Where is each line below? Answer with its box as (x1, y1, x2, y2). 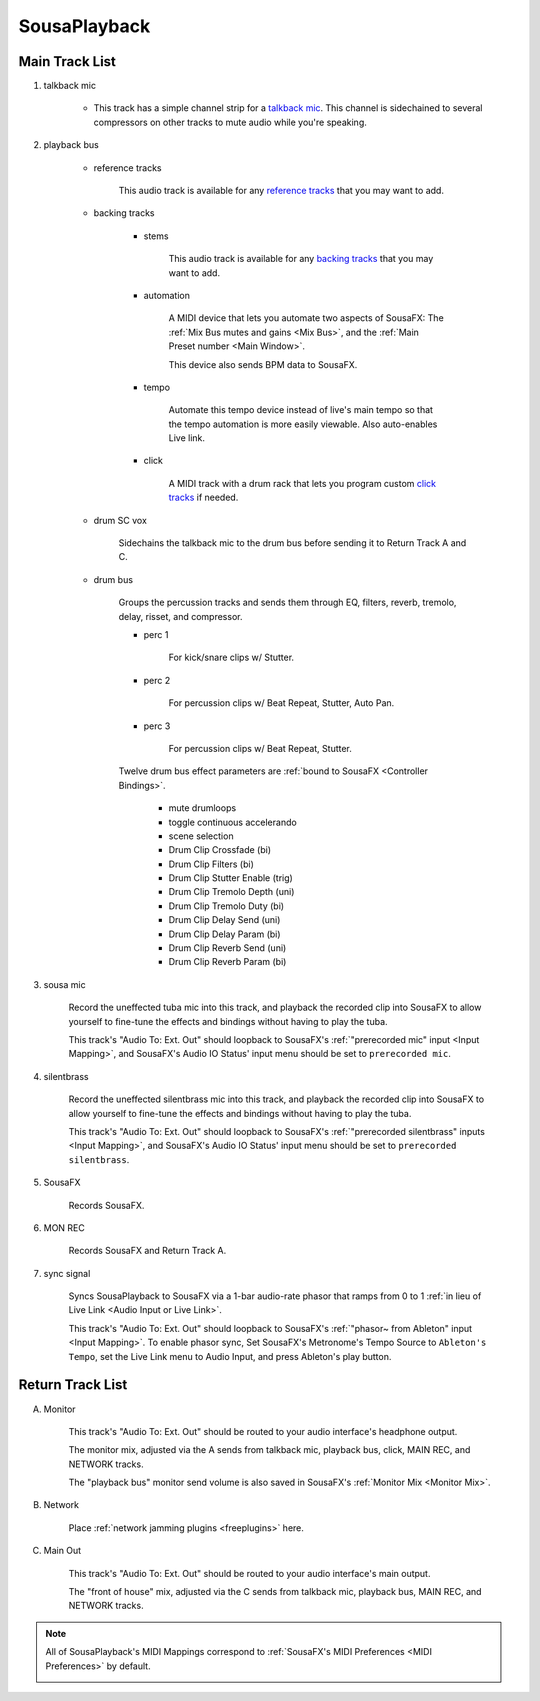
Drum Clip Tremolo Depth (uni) (168, 886, 295, 898)
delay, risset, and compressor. (118, 610, 243, 622)
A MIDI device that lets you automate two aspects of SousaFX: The (168, 312, 444, 324)
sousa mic (43, 978, 86, 990)
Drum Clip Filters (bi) (168, 858, 255, 870)
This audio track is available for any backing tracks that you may (168, 253, 434, 265)
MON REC (43, 1221, 85, 1234)
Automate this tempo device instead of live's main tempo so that (168, 404, 434, 416)
